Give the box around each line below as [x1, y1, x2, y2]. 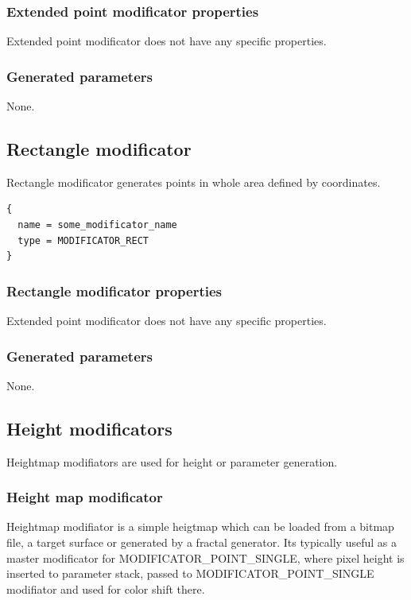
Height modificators [6, 416, 173, 440]
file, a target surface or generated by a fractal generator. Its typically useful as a [6, 534, 397, 551]
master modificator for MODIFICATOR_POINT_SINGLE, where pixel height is [6, 549, 405, 566]
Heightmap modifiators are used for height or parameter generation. [6, 453, 338, 470]
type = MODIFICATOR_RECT [17, 234, 149, 246]
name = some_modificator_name [17, 219, 177, 231]
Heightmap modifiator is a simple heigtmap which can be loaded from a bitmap [6, 518, 394, 535]
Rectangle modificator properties [6, 281, 223, 300]
